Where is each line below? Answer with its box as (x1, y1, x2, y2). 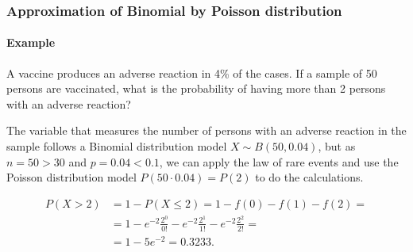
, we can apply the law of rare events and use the (159, 153, 399, 170)
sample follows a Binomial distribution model (6, 138, 227, 155)
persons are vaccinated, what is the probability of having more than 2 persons (6, 80, 386, 97)
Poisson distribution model (6, 169, 137, 185)
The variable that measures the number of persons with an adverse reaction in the (6, 122, 407, 139)
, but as (318, 138, 356, 155)
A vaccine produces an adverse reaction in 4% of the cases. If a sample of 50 (6, 64, 377, 81)
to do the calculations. (255, 169, 364, 185)
